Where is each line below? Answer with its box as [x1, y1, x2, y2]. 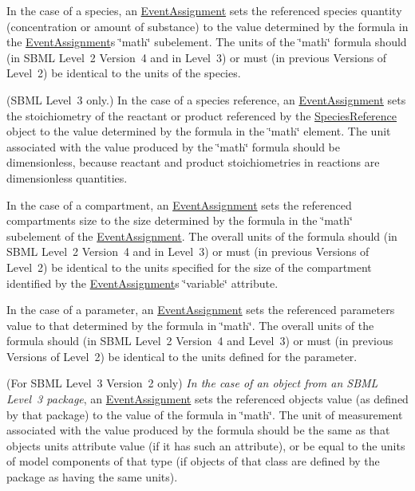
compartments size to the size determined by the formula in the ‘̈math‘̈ [6, 212, 353, 229]
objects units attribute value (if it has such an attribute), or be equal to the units [6, 437, 405, 454]
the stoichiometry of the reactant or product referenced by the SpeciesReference [6, 107, 397, 124]
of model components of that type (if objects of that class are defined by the [6, 453, 380, 469]
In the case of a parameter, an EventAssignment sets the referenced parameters [6, 301, 395, 318]
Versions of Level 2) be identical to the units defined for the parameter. [6, 348, 358, 364]
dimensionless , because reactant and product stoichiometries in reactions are [6, 154, 380, 171]
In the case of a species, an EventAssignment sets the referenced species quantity [6, 2, 402, 18]
